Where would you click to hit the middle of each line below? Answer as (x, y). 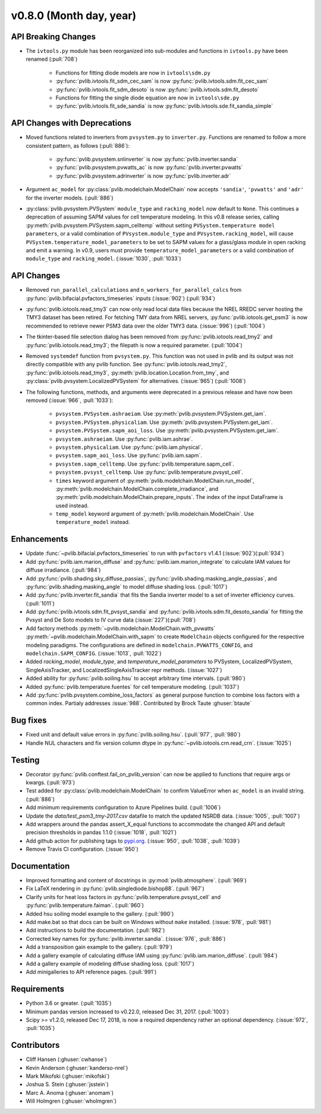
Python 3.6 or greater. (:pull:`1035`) (69, 1003)
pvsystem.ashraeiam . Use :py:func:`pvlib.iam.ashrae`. (124, 439)
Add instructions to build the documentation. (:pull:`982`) (95, 930)
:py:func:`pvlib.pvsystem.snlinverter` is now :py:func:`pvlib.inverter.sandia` (147, 159)
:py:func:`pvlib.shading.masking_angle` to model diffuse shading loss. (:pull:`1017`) (127, 586)
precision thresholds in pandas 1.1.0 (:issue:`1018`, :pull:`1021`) (101, 832)
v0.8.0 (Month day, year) (74, 15)
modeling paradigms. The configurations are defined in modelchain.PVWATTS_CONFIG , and (139, 645)
